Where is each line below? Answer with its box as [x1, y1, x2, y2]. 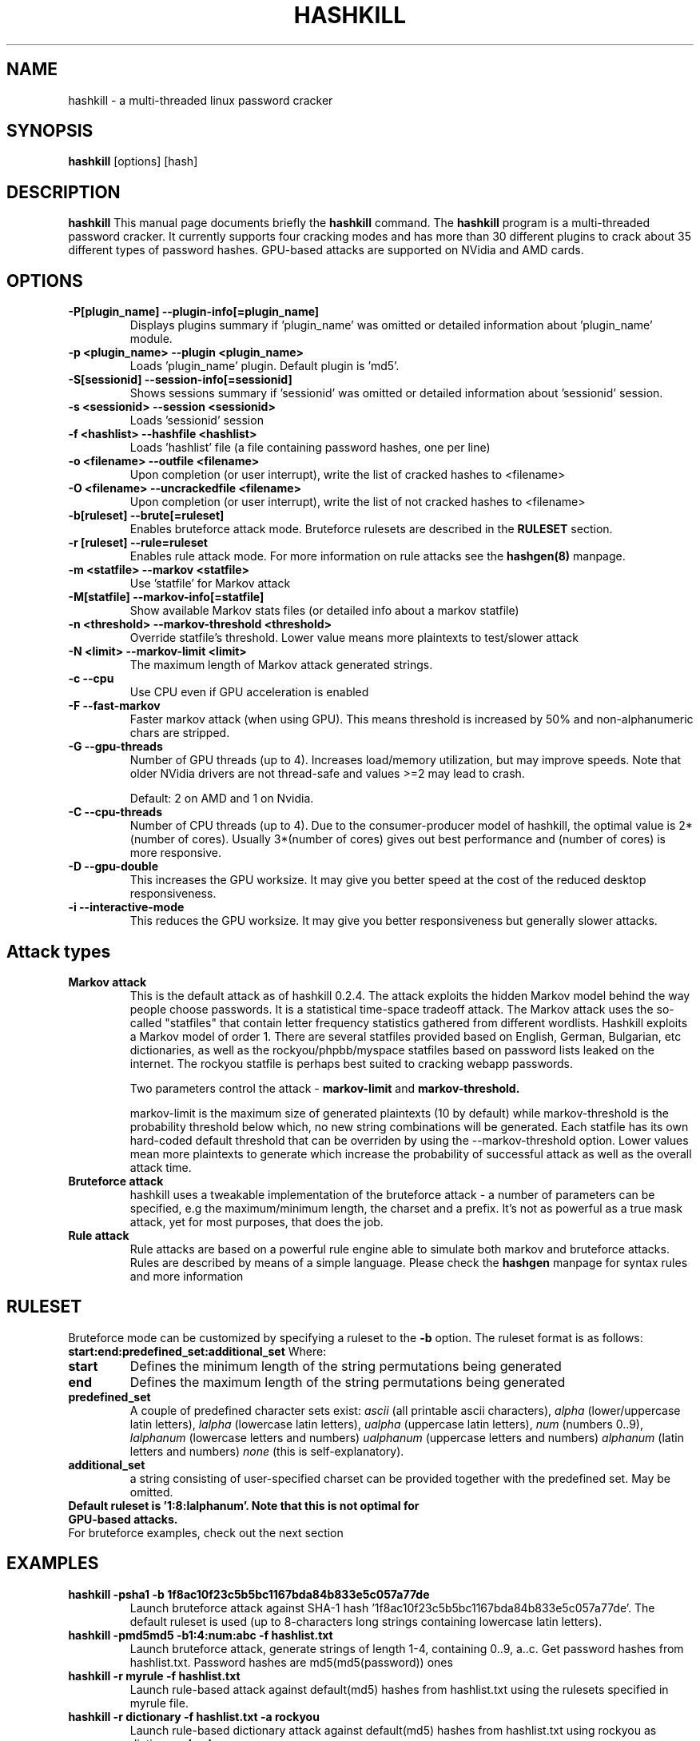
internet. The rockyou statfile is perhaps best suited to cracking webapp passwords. [129, 1056, 574, 1070]
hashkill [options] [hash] [68, 154, 198, 169]
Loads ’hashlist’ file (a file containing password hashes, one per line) [129, 440, 491, 455]
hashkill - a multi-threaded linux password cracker [68, 93, 333, 107]
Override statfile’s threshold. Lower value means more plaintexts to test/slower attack [129, 631, 579, 645]
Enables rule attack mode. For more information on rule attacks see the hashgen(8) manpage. [129, 549, 626, 564]
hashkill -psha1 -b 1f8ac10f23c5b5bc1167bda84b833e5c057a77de [68, 1587, 430, 1601]
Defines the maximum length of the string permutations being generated [129, 1373, 566, 1390]
